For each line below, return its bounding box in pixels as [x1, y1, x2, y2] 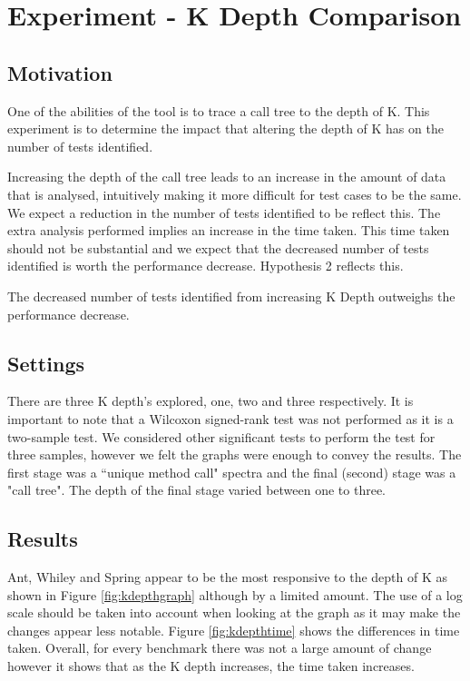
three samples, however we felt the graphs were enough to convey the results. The [7, 445, 462, 464]
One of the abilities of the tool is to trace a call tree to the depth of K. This [7, 101, 430, 120]
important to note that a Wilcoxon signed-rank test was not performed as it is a [7, 409, 454, 428]
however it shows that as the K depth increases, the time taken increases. [7, 656, 415, 676]
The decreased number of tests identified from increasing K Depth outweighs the [7, 286, 455, 305]
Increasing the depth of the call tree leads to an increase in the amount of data [7, 167, 446, 186]
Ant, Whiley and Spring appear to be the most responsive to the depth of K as [7, 567, 448, 587]
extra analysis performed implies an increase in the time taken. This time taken [7, 221, 450, 240]
